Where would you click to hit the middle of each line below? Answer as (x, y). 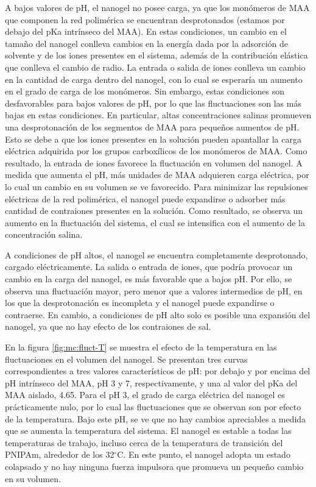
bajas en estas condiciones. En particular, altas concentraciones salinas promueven (158, 115)
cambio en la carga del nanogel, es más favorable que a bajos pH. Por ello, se (149, 279)
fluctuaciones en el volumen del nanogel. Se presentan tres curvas (126, 359)
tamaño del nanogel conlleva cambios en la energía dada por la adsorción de (146, 43)
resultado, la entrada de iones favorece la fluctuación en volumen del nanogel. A (154, 162)
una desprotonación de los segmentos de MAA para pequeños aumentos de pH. (152, 126)
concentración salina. (44, 234)
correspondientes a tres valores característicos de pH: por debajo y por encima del (158, 371)
